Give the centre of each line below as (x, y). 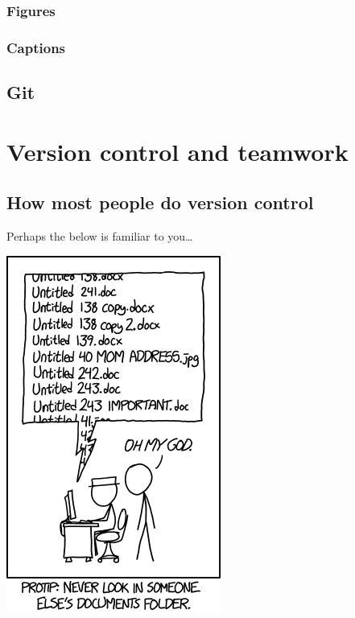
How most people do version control (160, 202)
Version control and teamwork (177, 151)
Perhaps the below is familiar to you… (100, 236)
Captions (36, 47)
